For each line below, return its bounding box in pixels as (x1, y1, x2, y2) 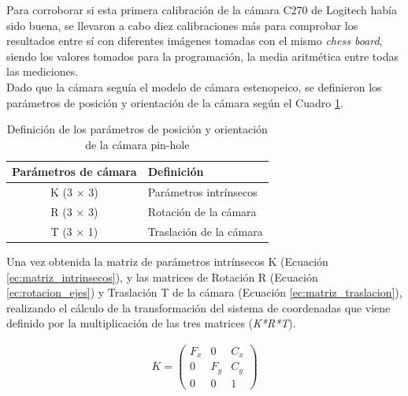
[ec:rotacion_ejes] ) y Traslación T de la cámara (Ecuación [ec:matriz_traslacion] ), (6, 284, 402, 301)
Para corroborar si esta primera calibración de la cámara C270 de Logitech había (6, 2, 397, 17)
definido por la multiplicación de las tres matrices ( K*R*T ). (6, 315, 296, 331)
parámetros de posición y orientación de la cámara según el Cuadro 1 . (6, 94, 343, 110)
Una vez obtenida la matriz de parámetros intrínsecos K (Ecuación (6, 252, 328, 269)
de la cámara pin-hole (85, 136, 190, 152)
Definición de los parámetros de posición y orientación (6, 121, 268, 137)
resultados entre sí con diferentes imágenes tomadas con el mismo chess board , (6, 32, 383, 49)
